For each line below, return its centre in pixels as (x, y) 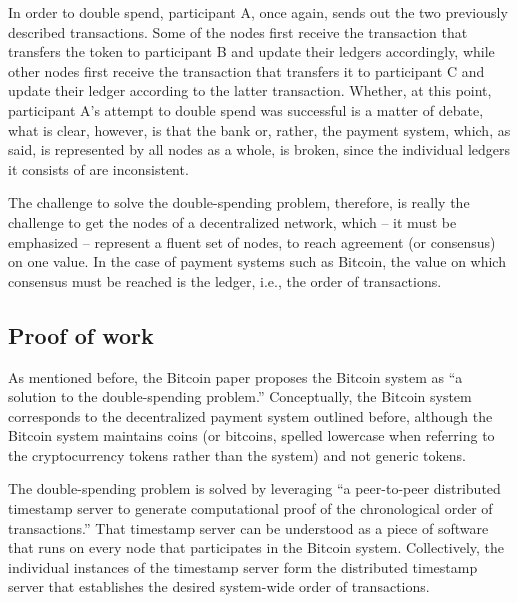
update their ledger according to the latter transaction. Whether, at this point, (250, 90)
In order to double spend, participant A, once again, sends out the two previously (258, 12)
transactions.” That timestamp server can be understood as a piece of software (248, 527)
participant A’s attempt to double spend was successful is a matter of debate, (246, 109)
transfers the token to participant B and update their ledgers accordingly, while (251, 51)
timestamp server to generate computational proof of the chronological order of (250, 508)
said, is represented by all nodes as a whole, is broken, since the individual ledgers (259, 149)
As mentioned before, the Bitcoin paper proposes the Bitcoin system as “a (235, 376)
